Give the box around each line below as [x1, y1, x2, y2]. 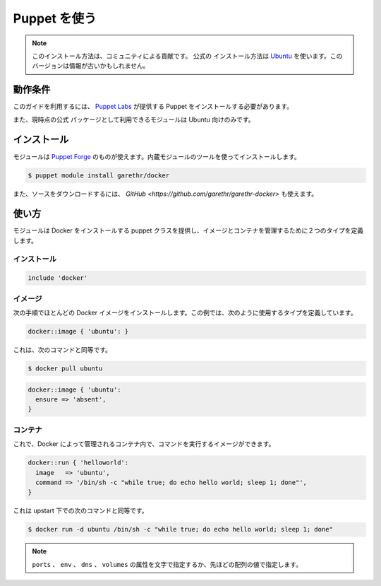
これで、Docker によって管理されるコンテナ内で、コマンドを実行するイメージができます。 [13, 440, 275, 448]
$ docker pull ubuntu [28, 365, 103, 373]
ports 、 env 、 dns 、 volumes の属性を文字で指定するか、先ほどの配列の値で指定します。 [32, 560, 303, 568]
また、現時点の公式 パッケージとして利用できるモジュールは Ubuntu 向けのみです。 [13, 115, 255, 124]
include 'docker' [28, 274, 88, 282]
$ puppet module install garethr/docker [28, 171, 169, 180]
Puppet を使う [13, 11, 97, 26]
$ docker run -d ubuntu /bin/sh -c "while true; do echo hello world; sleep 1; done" [28, 525, 333, 534]
